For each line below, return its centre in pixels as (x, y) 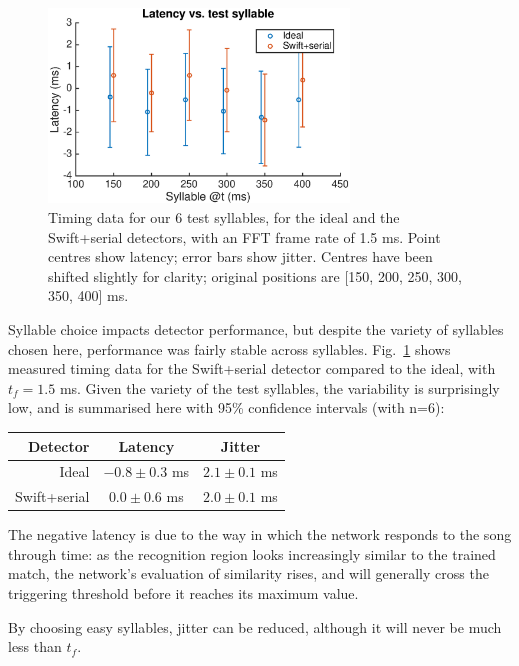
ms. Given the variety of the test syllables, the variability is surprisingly (279, 387)
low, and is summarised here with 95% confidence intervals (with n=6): (226, 407)
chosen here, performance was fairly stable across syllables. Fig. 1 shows (229, 348)
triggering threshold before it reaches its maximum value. (183, 593)
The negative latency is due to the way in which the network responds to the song (260, 534)
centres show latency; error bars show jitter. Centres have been (240, 256)
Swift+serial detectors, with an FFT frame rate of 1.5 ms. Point (244, 236)
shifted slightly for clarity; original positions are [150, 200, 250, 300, (255, 275)
